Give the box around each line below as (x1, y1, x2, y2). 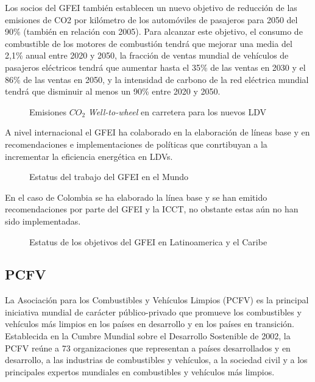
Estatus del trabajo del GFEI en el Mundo (29, 170, 189, 183)
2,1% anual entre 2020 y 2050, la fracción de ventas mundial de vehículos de (5, 49, 289, 62)
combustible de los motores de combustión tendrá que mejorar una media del (5, 37, 292, 49)
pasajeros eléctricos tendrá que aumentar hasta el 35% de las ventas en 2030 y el (5, 60, 306, 73)
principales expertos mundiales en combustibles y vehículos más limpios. (5, 365, 275, 378)
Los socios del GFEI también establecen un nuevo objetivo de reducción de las (5, 1, 297, 13)
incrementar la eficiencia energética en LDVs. (5, 150, 173, 162)
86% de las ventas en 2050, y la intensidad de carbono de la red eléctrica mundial (5, 73, 309, 85)
